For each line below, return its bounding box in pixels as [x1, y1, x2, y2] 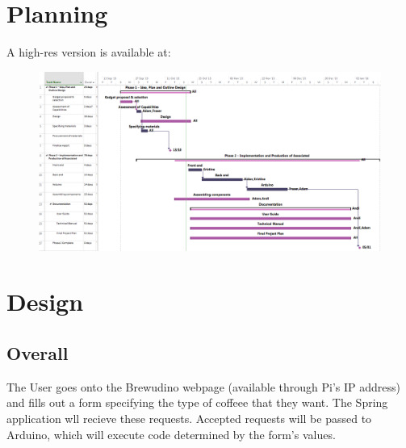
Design [6, 285, 84, 318]
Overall [6, 341, 69, 366]
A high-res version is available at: [6, 44, 171, 61]
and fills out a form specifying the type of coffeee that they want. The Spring [6, 394, 388, 411]
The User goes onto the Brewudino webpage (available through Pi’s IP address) [6, 378, 400, 395]
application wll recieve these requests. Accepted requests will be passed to [6, 410, 372, 427]
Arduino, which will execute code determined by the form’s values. [6, 425, 336, 442]
